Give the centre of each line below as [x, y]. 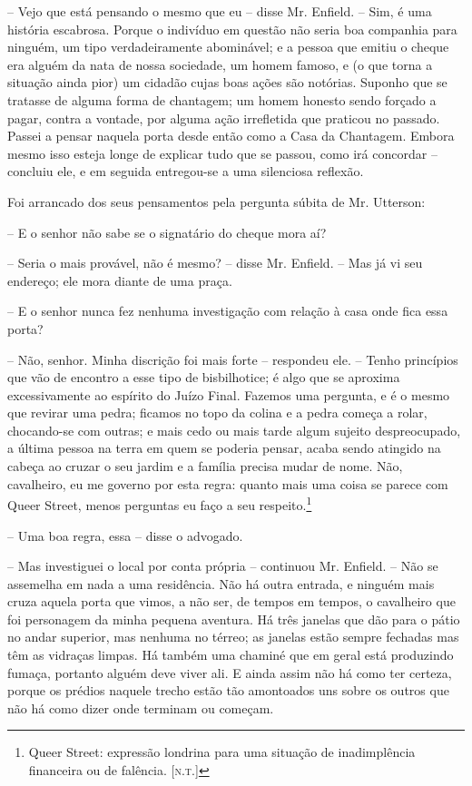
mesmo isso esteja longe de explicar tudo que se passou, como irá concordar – [222, 153]
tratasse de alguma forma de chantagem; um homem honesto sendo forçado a [222, 99]
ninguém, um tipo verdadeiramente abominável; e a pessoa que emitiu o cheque [228, 47]
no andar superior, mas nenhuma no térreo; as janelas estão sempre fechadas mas [233, 637]
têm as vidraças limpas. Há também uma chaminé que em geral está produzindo [231, 655]
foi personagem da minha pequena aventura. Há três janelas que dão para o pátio [234, 619]
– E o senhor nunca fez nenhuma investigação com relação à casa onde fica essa [228, 311]
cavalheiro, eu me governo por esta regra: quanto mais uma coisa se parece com [228, 483]
